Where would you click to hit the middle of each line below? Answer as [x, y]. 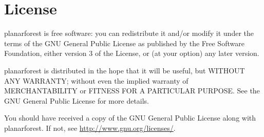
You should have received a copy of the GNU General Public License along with [130, 118]
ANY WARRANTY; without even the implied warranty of [96, 80]
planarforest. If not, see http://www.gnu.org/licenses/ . [90, 128]
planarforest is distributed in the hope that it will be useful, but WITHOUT [125, 70]
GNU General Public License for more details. [77, 100]
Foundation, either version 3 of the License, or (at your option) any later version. [132, 53]
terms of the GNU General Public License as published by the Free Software [124, 43]
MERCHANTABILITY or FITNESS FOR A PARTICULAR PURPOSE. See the [132, 91]
